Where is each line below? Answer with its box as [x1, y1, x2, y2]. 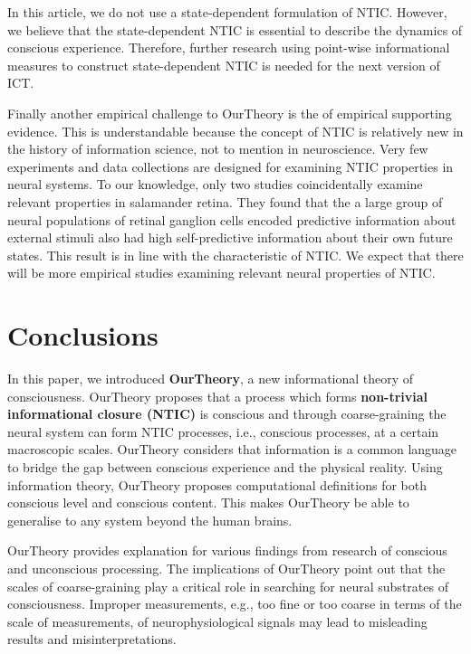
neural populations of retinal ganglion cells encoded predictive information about [7, 210, 457, 229]
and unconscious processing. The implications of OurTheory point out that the [7, 558, 446, 577]
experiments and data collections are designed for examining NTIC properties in [7, 156, 454, 175]
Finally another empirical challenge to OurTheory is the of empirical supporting [7, 103, 452, 122]
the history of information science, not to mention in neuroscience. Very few [7, 139, 428, 158]
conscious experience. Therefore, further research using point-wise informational [7, 38, 450, 57]
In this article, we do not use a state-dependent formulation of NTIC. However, [7, 3, 447, 21]
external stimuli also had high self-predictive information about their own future [7, 228, 453, 247]
